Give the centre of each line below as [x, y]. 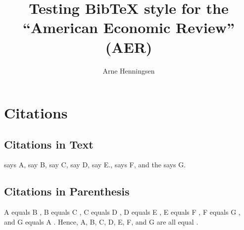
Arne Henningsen [129, 70]
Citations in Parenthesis [67, 191]
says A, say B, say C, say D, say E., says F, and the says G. [95, 165]
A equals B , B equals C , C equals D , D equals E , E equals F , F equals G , [122, 212]
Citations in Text [49, 144]
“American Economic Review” [129, 27]
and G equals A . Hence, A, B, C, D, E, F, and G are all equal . [101, 221]
